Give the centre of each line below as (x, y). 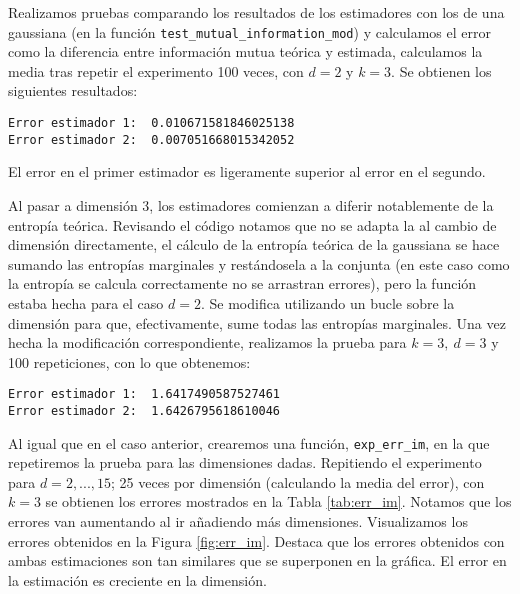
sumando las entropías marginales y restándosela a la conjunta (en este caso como (259, 263)
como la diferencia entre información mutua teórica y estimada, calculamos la (245, 51)
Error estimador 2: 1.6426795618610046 (144, 410)
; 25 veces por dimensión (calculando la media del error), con (298, 481)
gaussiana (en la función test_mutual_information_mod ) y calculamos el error (249, 31)
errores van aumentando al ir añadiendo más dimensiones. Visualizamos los (238, 521)
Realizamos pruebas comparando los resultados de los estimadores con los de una (256, 12)
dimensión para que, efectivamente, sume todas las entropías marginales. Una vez (257, 322)
